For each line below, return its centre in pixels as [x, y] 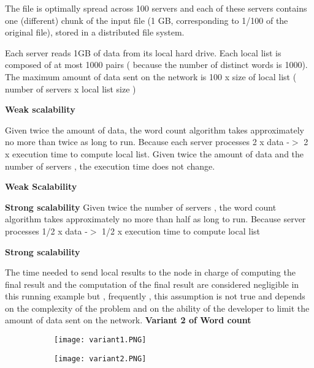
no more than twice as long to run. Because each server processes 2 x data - [147, 142]
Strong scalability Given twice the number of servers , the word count [141, 207]
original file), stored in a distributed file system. [95, 32]
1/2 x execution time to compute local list [181, 231]
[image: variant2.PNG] [100, 359]
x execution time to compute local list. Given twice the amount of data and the [155, 153]
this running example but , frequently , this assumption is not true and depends [155, 296]
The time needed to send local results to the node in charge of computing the [150, 272]
